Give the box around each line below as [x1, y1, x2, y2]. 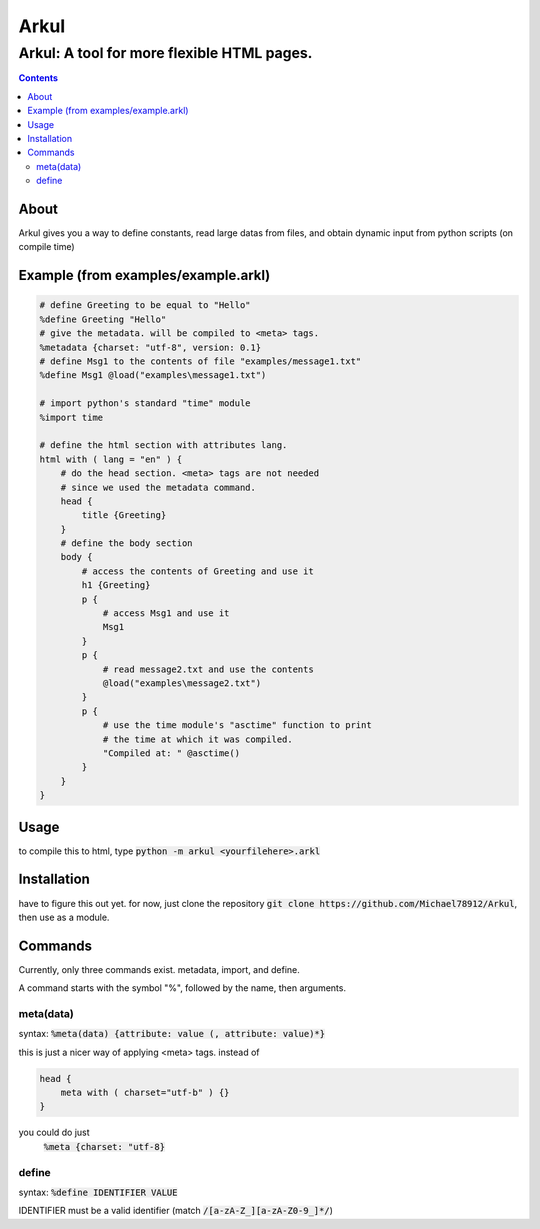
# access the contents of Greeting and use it [81, 565, 314, 577]
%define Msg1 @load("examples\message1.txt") [39, 370, 267, 381]
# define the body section [60, 538, 194, 549]
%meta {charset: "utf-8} [43, 1141, 165, 1152]
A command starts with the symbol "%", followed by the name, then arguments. [18, 982, 347, 994]
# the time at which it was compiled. [102, 733, 294, 745]
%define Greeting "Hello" [39, 313, 167, 325]
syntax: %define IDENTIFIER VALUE [18, 1186, 178, 1198]
